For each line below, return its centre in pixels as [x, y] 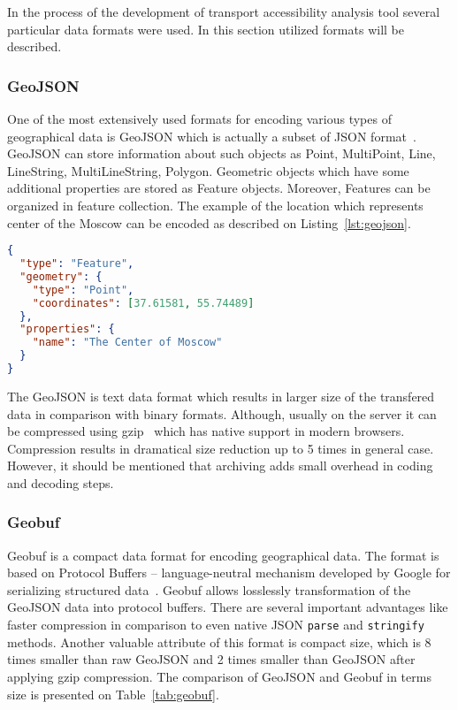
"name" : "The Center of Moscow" [127, 343]
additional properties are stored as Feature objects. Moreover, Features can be [219, 188]
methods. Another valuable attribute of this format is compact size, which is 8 [219, 641]
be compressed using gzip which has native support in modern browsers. [206, 431]
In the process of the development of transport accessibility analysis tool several [224, 11]
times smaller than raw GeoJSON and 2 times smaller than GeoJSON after [211, 659]
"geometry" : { [61, 276]
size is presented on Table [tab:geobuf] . [113, 694]
